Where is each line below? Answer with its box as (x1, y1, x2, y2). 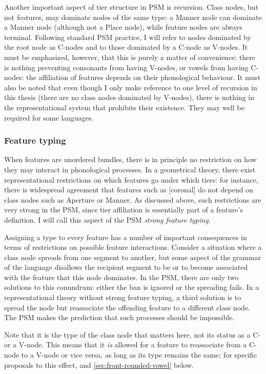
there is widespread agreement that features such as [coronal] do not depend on (4, 184, 253, 195)
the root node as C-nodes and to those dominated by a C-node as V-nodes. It (4, 42, 248, 52)
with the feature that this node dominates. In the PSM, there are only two (4, 271, 239, 282)
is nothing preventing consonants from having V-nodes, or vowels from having (4, 62, 249, 72)
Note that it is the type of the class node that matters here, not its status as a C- (4, 329, 260, 340)
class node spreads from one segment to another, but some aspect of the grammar (4, 251, 261, 262)
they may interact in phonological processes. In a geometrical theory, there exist (4, 164, 256, 174)
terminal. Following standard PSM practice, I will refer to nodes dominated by (4, 31, 251, 42)
